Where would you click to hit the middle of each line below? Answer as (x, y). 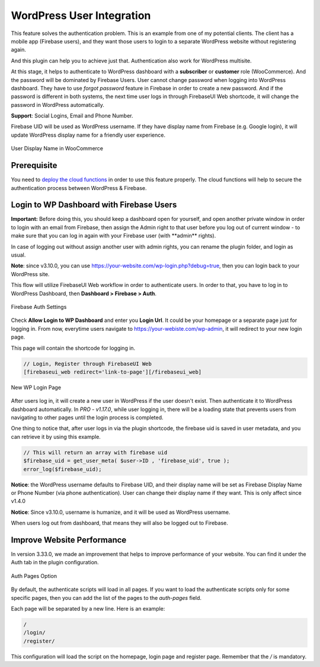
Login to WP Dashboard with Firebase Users (94, 205)
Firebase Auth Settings (39, 306)
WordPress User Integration (81, 15)
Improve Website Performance (69, 540)
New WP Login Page (36, 387)
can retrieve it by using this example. (56, 437)
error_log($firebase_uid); (63, 469)
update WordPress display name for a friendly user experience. (88, 135)
